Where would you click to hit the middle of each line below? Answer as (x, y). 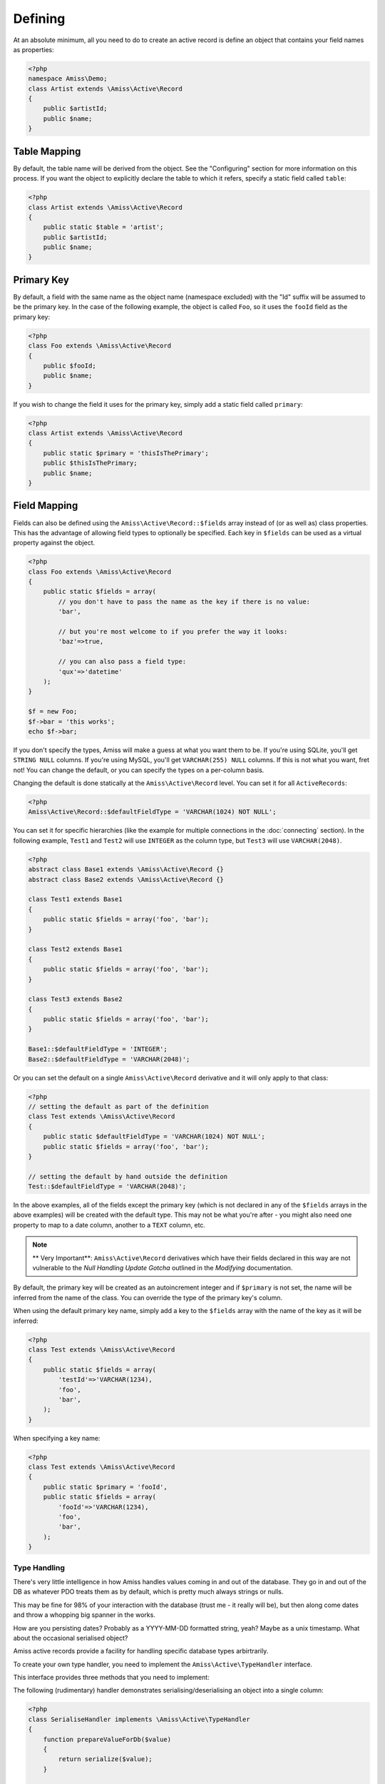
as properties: (34, 49)
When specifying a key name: (57, 1438)
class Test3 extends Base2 (75, 999)
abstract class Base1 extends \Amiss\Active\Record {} (126, 870)
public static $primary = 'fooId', (105, 1487)
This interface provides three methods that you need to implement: (111, 1678)
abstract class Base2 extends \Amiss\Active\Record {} (126, 879)
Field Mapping (46, 506)
